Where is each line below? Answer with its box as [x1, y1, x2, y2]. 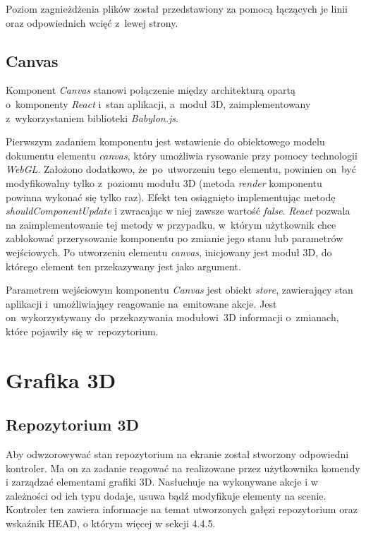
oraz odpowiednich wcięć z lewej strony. [6, 15, 178, 30]
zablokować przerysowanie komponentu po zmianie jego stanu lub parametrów [6, 231, 343, 246]
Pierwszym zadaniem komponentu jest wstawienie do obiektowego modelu [6, 134, 325, 149]
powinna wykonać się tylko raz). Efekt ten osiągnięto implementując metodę [6, 189, 336, 204]
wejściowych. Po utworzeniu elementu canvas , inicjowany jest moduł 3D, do [6, 244, 332, 259]
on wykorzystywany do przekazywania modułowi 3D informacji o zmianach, [6, 310, 339, 325]
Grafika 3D [6, 365, 116, 394]
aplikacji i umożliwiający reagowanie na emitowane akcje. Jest [6, 296, 277, 311]
